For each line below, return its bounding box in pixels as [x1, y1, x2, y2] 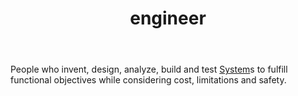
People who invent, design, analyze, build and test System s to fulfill [10, 63, 288, 76]
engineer [129, 7, 207, 30]
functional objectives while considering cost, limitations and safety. [10, 74, 287, 86]
